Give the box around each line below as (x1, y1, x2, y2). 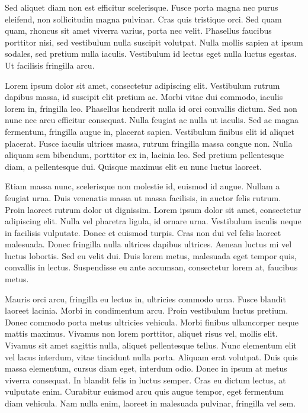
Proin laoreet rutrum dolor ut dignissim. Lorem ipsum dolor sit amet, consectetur (5, 203, 301, 215)
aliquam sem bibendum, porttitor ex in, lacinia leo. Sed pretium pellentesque (5, 149, 284, 161)
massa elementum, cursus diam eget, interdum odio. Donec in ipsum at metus (5, 362, 287, 375)
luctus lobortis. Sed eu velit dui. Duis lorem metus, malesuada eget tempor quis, (5, 249, 297, 262)
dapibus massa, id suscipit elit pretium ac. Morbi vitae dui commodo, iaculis (5, 91, 283, 103)
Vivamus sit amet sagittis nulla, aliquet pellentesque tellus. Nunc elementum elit (5, 339, 297, 351)
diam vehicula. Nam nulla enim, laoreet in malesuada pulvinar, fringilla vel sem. (5, 397, 296, 409)
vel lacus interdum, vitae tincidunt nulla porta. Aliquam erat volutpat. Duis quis (5, 350, 298, 363)
